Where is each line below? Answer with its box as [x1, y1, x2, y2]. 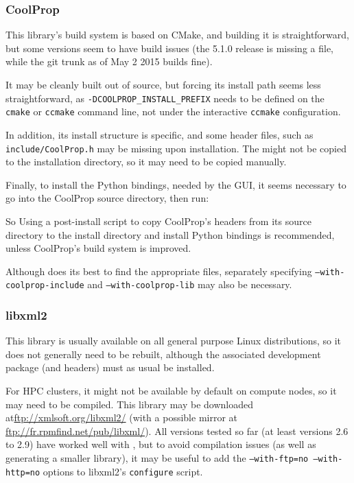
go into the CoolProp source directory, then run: [5, 191, 209, 205]
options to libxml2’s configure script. [43, 464, 203, 478]
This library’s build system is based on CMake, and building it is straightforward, [5, 27, 349, 42]
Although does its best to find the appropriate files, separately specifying [5, 263, 312, 278]
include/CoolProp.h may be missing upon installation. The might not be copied [5, 141, 346, 155]
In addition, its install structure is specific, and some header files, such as [5, 127, 314, 141]
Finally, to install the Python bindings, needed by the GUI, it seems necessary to [5, 177, 346, 191]
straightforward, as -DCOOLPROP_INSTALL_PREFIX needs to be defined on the [5, 91, 324, 105]
